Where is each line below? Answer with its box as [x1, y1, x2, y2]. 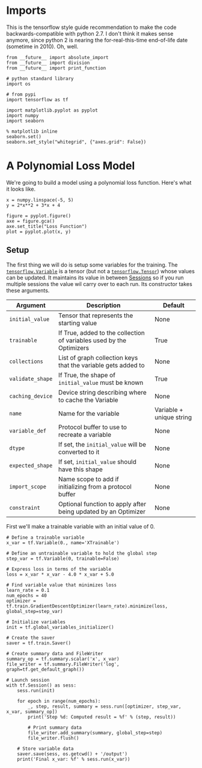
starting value [58, 319, 97, 327]
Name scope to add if [58, 475, 119, 483]
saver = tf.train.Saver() [6, 640, 71, 646]
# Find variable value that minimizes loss [6, 582, 117, 588]
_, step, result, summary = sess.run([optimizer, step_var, [28, 703, 182, 709]
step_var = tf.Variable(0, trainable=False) [6, 556, 120, 562]
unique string [154, 413, 192, 421]
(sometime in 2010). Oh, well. [6, 43, 79, 50]
